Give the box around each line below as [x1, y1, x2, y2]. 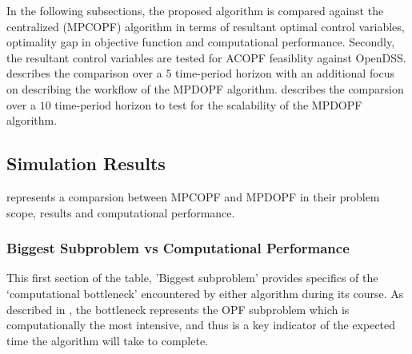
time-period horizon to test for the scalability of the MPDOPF [54, 96, 362, 113]
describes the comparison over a [6, 65, 162, 82]
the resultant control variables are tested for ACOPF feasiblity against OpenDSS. [6, 49, 406, 66]
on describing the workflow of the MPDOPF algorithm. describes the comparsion [6, 80, 404, 97]
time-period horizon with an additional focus [175, 65, 395, 82]
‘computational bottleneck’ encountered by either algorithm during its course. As [6, 284, 404, 301]
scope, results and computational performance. [6, 204, 235, 221]
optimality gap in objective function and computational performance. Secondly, [6, 34, 395, 50]
